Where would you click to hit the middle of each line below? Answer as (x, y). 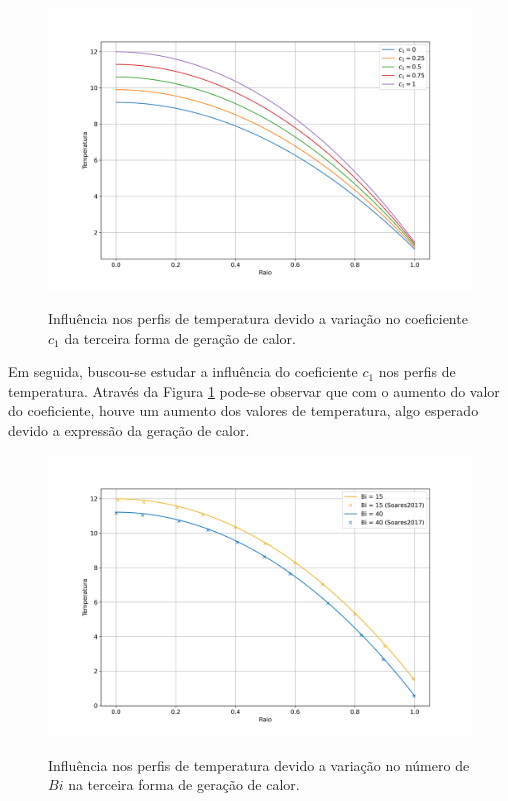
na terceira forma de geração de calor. (184, 784)
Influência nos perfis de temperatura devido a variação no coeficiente (258, 317)
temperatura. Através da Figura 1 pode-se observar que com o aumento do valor (254, 390)
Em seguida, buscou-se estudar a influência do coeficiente (183, 371)
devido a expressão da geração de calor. (129, 429)
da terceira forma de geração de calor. (180, 337)
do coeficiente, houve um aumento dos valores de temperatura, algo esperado (243, 410)
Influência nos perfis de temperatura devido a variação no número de (259, 764)
